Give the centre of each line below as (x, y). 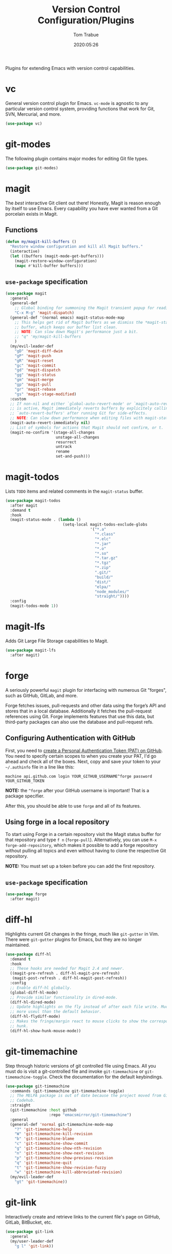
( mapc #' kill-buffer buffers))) (49, 266)
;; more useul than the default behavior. (56, 1012)
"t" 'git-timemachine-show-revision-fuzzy (60, 1168)
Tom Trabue (86, 34)
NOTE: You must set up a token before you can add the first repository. (80, 866)
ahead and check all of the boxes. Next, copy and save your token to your (83, 761)
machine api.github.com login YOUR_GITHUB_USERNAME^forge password (79, 776)
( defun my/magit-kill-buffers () (41, 242)
